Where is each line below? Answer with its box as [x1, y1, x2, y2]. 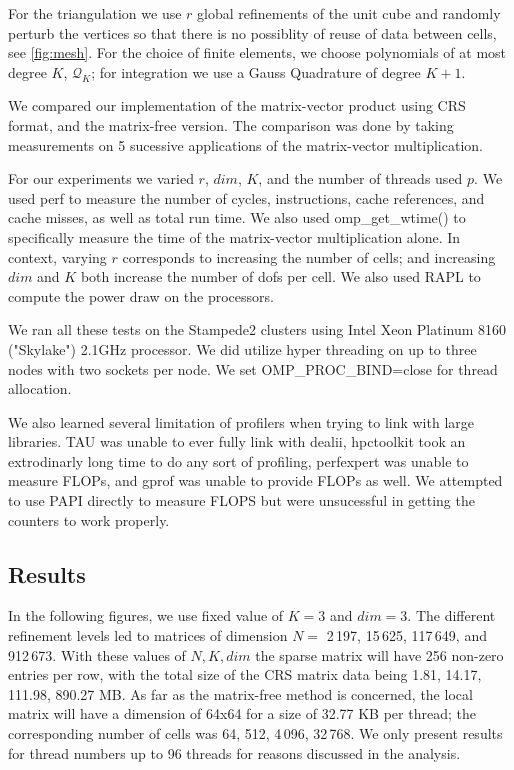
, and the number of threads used [258, 168, 463, 189]
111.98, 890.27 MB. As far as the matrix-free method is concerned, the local [8, 683, 473, 704]
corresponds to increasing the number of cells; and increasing [122, 246, 496, 267]
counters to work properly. [8, 509, 170, 530]
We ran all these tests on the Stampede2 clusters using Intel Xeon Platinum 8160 [8, 319, 507, 340]
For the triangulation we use [8, 3, 182, 23]
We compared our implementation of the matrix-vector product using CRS [8, 95, 466, 116]
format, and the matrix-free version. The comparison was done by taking [8, 114, 454, 135]
